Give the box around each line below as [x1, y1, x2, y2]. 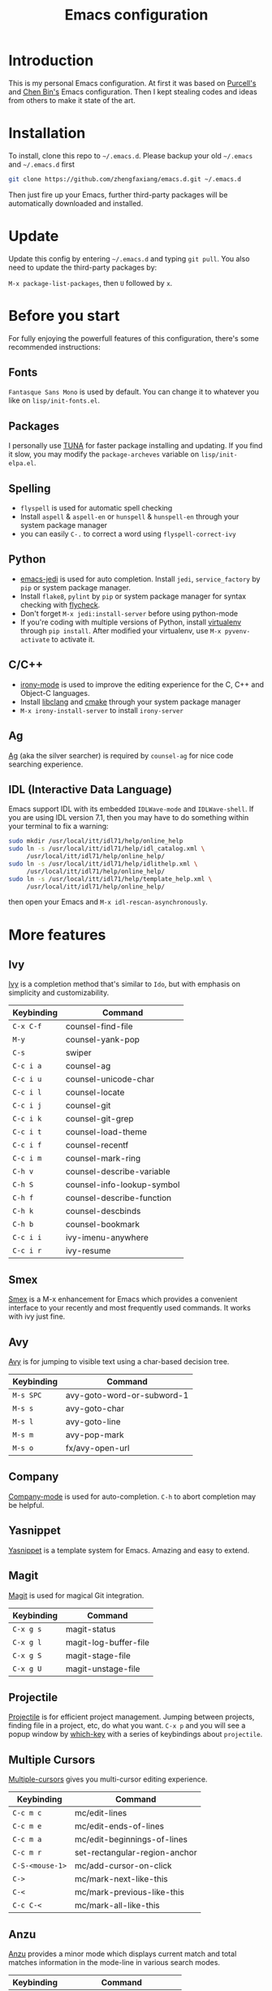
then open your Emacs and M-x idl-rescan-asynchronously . [8, 897, 209, 907]
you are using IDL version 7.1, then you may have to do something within [8, 813, 249, 823]
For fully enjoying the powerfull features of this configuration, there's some [8, 333, 260, 343]
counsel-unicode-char [65, 1073, 154, 1085]
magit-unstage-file [65, 1663, 140, 1674]
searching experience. [8, 759, 84, 769]
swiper [65, 1047, 92, 1059]
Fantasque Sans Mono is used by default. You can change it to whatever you [8, 387, 260, 397]
